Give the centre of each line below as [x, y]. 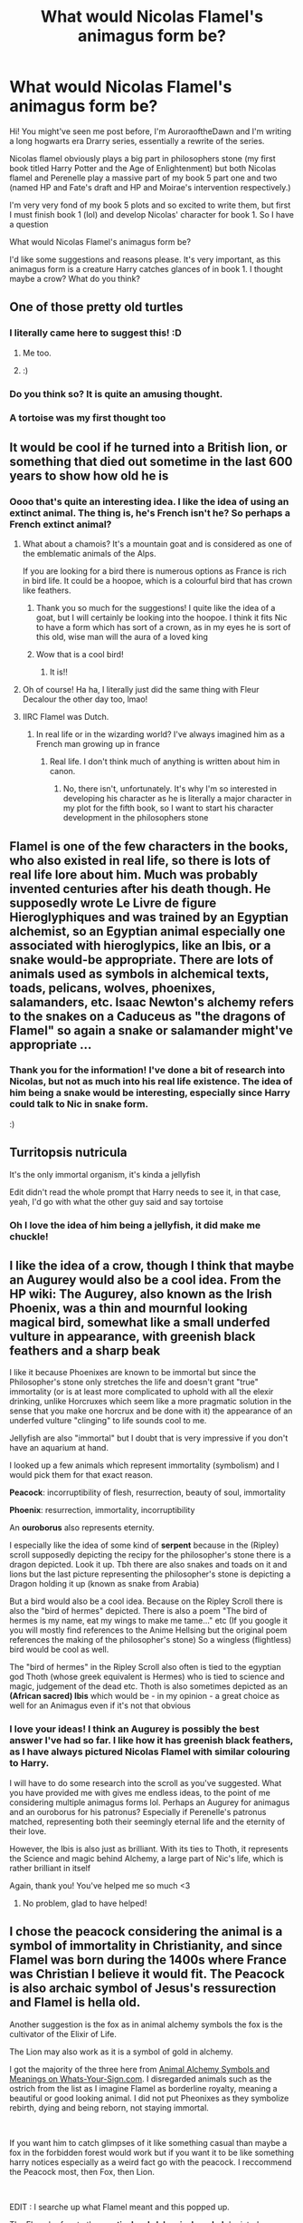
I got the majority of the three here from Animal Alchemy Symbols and [140, 2069]
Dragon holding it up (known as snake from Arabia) [104, 1584]
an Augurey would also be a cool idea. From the [146, 1280]
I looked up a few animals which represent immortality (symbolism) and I [144, 1465]
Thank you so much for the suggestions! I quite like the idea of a [156, 608]
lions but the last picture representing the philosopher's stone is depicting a [150, 1574]
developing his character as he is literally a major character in [177, 799]
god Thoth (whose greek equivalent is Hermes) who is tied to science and [147, 1677]
